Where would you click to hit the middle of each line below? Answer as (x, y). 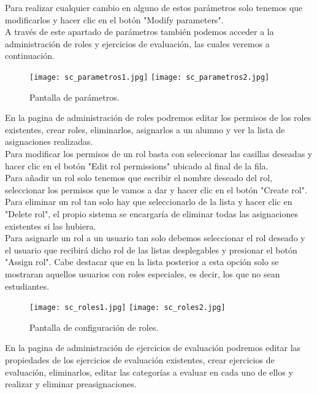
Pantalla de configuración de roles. (94, 327)
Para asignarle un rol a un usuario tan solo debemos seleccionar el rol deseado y (155, 238)
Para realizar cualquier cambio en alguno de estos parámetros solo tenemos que (154, 7)
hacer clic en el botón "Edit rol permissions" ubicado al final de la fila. (137, 165)
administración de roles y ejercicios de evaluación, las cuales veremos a (137, 43)
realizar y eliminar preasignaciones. (71, 384)
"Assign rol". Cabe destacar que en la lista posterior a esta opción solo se (142, 262)
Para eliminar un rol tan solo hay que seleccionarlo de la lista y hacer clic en (149, 202)
